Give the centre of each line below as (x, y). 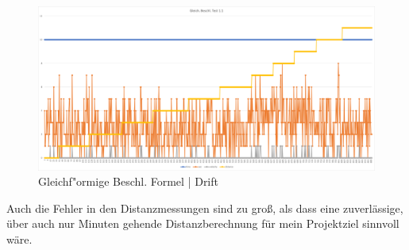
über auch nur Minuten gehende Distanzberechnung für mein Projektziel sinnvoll (203, 223)
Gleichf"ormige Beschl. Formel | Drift (128, 181)
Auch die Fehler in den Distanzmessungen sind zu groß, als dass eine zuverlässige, (205, 208)
